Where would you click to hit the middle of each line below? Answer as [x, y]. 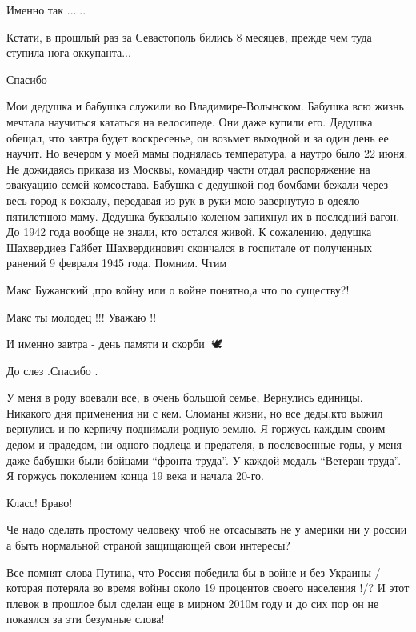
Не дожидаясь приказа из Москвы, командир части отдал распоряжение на [188, 168]
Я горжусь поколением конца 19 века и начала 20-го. [135, 476]
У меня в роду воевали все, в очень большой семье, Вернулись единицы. [185, 397]
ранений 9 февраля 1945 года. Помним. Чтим [117, 263]
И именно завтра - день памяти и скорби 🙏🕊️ [115, 344]
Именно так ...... [46, 10]
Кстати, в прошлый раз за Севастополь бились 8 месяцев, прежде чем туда [189, 36]
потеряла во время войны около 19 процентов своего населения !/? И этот [228, 588]
